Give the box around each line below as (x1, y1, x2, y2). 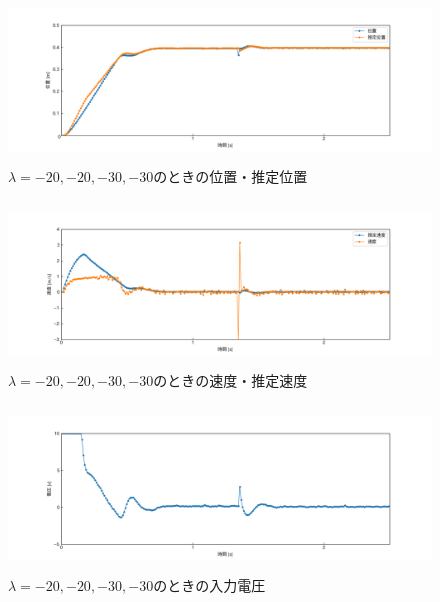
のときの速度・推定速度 (153, 370, 308, 391)
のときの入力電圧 (153, 574, 266, 595)
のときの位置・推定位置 (153, 165, 308, 186)
